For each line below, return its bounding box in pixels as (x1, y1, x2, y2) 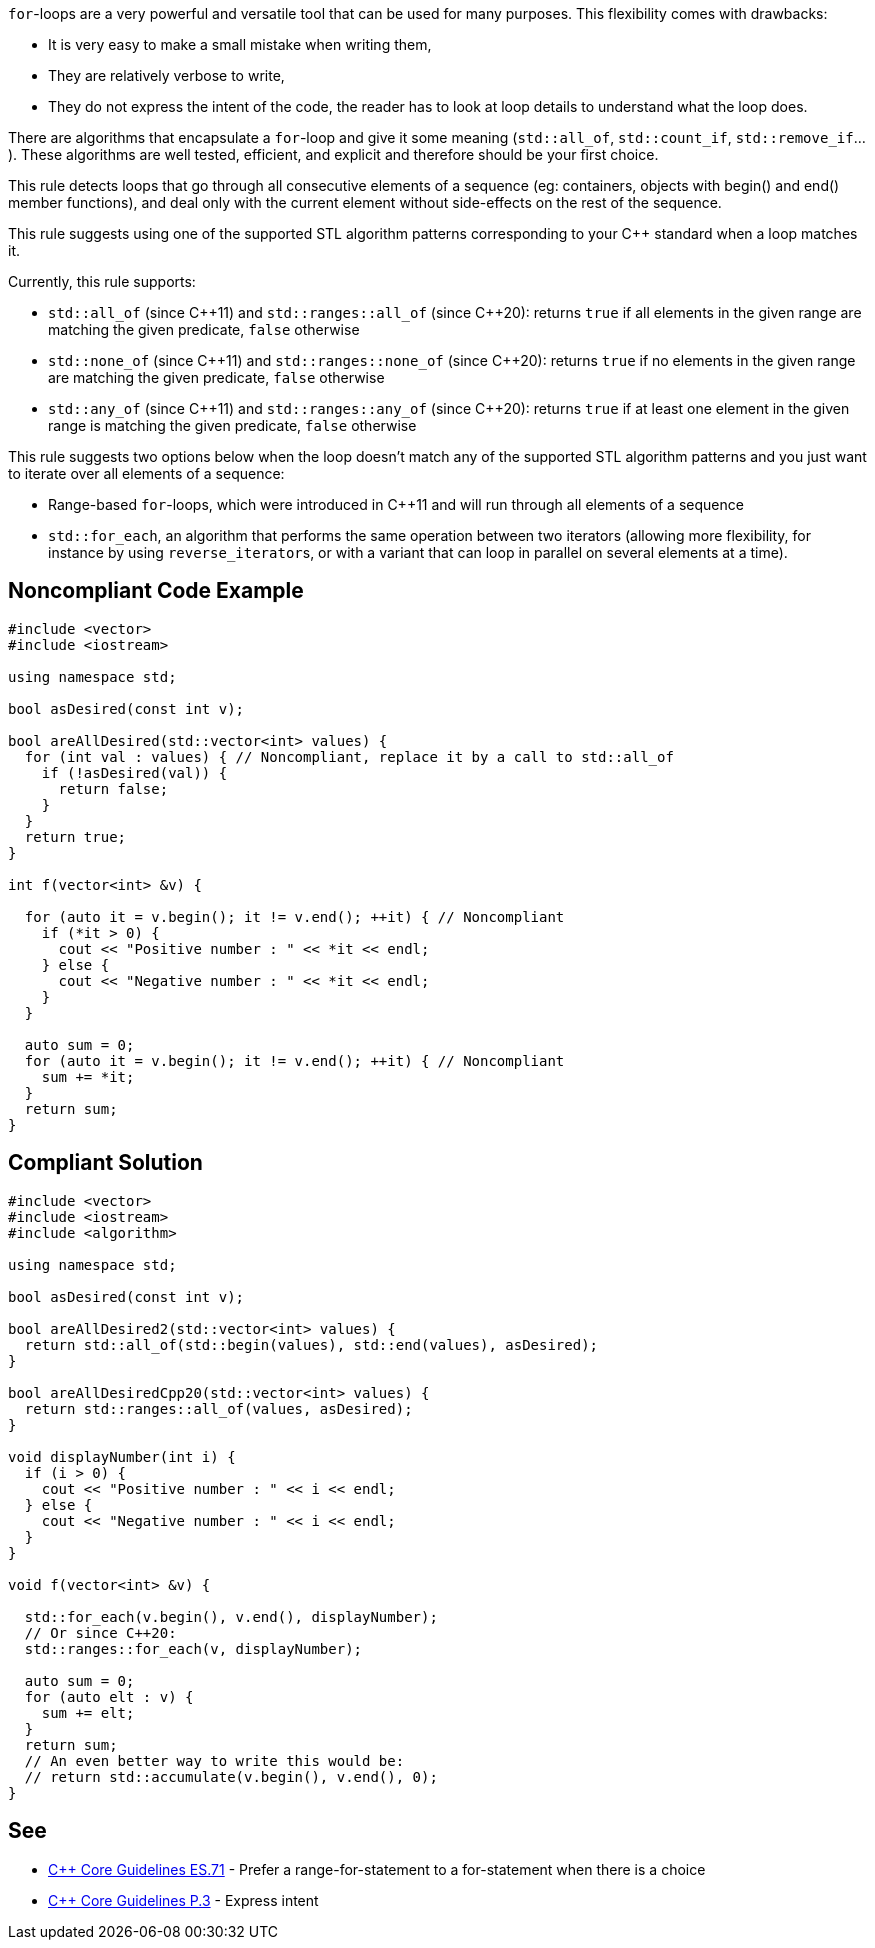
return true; (24, 828, 127, 845)
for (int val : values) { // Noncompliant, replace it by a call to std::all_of (24, 748, 674, 765)
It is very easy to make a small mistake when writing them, (48, 36, 432, 53)
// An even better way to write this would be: (24, 1752, 405, 1769)
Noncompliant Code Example (8, 578, 304, 604)
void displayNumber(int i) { (8, 1448, 236, 1465)
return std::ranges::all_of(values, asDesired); (24, 1400, 413, 1417)
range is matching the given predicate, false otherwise (48, 417, 417, 434)
